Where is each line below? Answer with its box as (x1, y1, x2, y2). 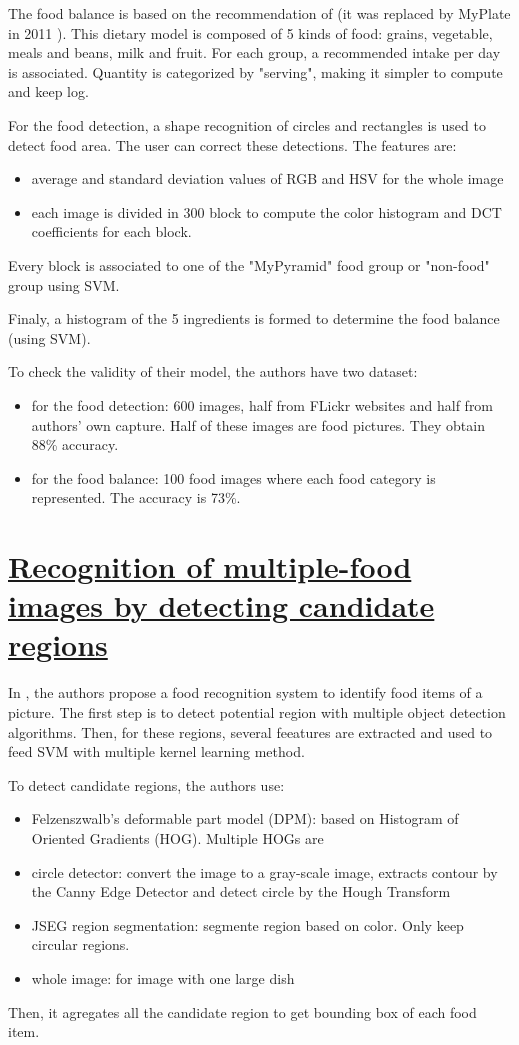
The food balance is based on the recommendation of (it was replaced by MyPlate (8, 3, 511, 23)
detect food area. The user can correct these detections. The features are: (8, 134, 457, 155)
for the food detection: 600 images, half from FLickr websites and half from (31, 394, 494, 415)
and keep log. (8, 81, 89, 102)
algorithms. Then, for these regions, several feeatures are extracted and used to (8, 721, 493, 742)
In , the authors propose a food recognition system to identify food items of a (8, 682, 483, 703)
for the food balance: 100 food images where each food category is (31, 467, 436, 488)
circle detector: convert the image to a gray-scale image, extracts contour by (31, 861, 498, 882)
